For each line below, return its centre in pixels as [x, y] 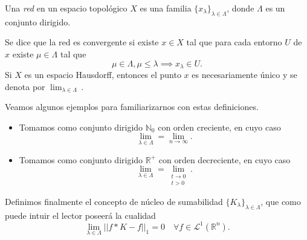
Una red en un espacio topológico [66, 8]
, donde [241, 8]
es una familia [166, 8]
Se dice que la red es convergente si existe [82, 42]
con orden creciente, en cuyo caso [219, 127]
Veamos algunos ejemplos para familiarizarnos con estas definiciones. [132, 107]
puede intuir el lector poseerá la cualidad [80, 215]
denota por [25, 86]
